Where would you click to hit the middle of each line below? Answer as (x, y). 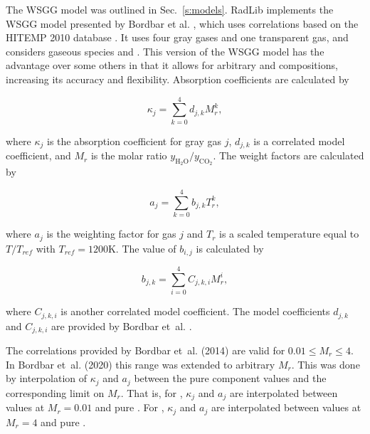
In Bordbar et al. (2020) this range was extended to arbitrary (141, 364)
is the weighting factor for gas (111, 234)
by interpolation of (47, 378)
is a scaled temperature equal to (289, 234)
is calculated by (230, 248)
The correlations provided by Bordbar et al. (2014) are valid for (146, 350)
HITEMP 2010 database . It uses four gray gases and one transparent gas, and (177, 37)
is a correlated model (299, 141)
